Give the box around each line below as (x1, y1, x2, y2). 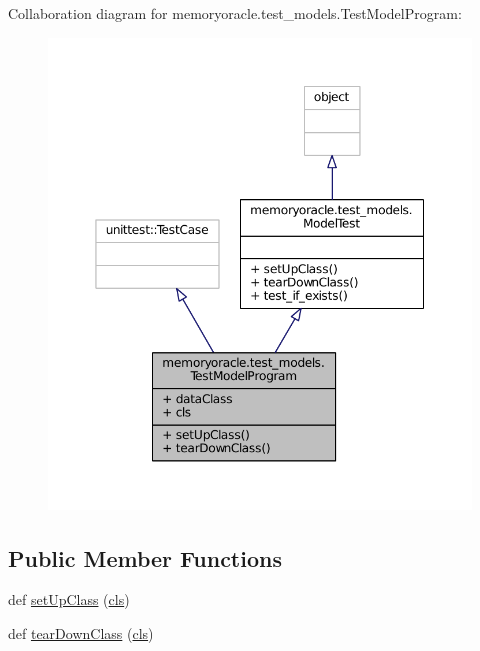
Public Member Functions (8, 542, 282, 573)
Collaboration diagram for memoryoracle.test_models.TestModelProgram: (8, 3, 462, 23)
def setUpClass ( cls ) (8, 589, 130, 610)
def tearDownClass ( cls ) (8, 622, 154, 643)
